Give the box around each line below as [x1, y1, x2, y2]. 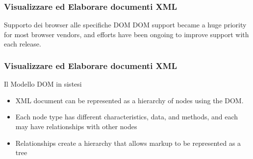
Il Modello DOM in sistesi [4, 79, 82, 89]
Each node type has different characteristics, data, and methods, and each [15, 112, 238, 122]
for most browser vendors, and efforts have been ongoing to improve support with [4, 29, 249, 39]
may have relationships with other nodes [15, 121, 137, 131]
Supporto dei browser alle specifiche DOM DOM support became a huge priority [4, 20, 247, 30]
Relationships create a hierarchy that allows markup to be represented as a [15, 137, 241, 148]
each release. [4, 39, 41, 49]
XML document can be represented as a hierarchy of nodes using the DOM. [15, 95, 244, 105]
